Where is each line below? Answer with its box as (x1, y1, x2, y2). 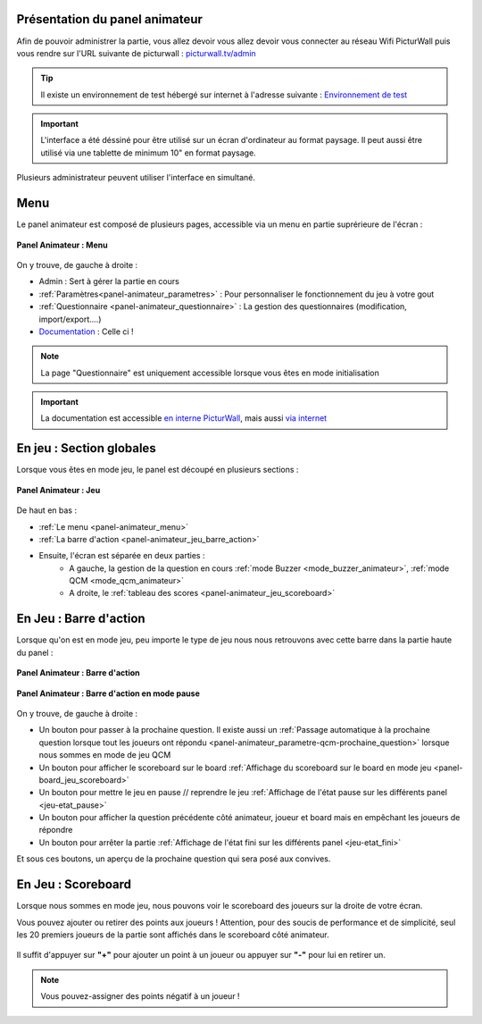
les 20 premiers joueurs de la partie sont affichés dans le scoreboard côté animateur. (16, 929, 329, 940)
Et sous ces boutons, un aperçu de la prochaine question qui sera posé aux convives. (16, 853, 331, 864)
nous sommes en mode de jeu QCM (38, 750, 171, 760)
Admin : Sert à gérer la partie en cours (38, 276, 180, 287)
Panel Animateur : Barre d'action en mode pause (16, 688, 200, 699)
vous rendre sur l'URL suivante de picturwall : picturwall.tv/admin (16, 47, 256, 58)
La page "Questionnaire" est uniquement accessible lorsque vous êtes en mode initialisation (40, 367, 379, 378)
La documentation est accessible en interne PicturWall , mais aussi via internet (40, 413, 328, 424)
